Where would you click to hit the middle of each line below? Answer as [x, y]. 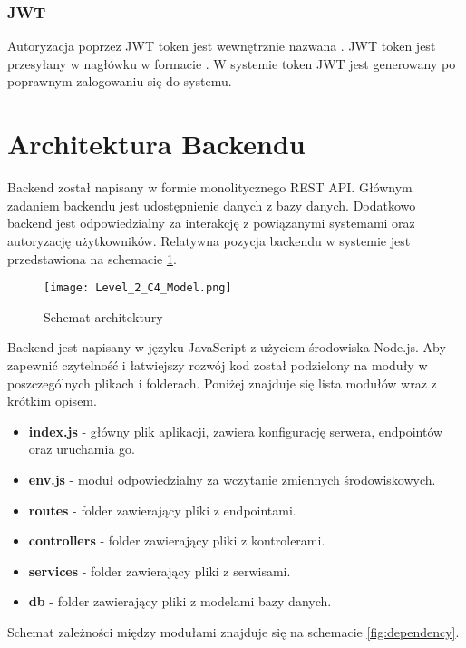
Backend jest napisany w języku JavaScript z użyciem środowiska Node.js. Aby [227, 347]
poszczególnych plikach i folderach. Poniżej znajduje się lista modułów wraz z [222, 383]
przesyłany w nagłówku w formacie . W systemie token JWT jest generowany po [232, 63]
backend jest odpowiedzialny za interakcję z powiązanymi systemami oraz [211, 223]
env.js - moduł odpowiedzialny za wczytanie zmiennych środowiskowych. [232, 479]
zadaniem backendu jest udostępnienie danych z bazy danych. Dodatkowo [212, 205]
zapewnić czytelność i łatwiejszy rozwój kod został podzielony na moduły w [218, 364]
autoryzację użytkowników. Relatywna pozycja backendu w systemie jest [209, 240]
